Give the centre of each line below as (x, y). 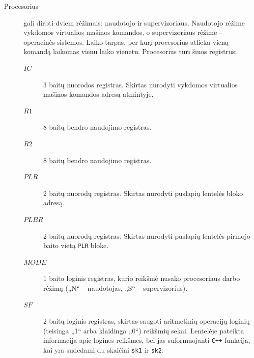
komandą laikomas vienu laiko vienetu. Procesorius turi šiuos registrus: (130, 51)
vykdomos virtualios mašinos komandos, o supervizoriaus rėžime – (123, 32)
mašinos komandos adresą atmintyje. (99, 94)
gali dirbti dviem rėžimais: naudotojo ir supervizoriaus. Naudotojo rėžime (134, 22)
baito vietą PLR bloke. (76, 245)
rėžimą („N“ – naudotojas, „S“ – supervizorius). (115, 288)
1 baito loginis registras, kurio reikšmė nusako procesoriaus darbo (142, 278)
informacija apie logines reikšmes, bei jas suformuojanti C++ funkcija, (147, 340)
